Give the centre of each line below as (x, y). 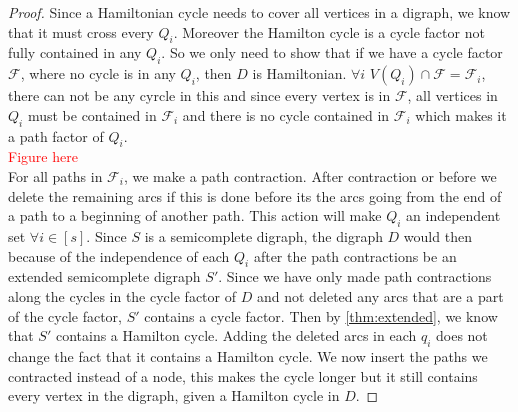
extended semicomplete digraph (104, 276)
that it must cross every (81, 31)
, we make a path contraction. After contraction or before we (310, 175)
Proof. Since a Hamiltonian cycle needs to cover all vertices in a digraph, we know (259, 12)
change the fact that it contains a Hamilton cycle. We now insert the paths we (248, 355)
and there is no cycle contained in (286, 114)
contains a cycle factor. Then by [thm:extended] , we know (321, 315)
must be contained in (92, 114)
